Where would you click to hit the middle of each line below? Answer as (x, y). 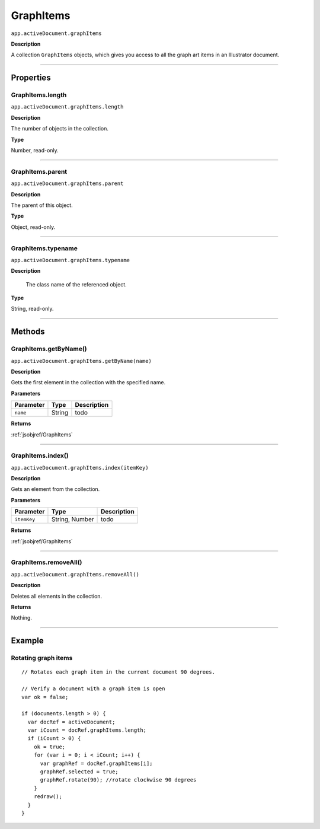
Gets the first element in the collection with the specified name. (88, 382)
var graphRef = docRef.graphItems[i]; (97, 763)
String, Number (73, 519)
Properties (31, 78)
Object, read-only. (33, 227)
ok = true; (49, 747)
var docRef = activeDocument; (71, 722)
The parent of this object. (42, 205)
